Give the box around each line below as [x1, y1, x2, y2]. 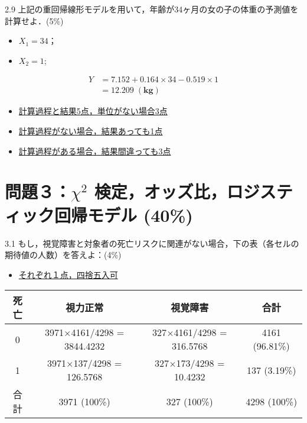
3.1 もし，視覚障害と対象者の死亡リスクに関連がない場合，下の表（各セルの [5, 237, 299, 249]
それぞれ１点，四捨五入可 [18, 268, 118, 280]
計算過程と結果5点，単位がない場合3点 [18, 105, 168, 117]
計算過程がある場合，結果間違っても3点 [18, 144, 171, 157]
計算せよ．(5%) [5, 14, 64, 27]
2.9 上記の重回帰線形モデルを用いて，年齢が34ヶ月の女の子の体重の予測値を [5, 3, 299, 15]
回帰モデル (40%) [54, 202, 193, 227]
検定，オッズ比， [94, 179, 227, 204]
